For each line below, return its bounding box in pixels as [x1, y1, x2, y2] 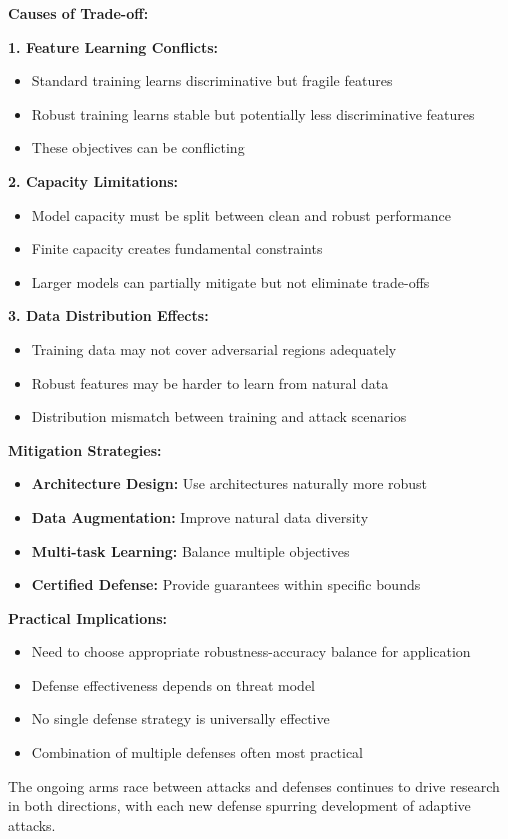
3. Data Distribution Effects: [8, 305, 209, 326]
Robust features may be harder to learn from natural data [31, 372, 389, 393]
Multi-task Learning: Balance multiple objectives [31, 540, 350, 561]
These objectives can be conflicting [31, 137, 245, 158]
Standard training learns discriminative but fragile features [31, 70, 393, 91]
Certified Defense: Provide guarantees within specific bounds [31, 574, 421, 595]
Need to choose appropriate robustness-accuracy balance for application [31, 641, 471, 662]
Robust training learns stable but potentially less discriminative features [31, 103, 475, 124]
